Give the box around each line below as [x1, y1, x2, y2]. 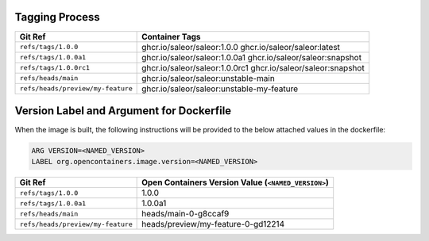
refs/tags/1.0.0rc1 [19, 63, 91, 72]
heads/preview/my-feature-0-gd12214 [141, 219, 285, 230]
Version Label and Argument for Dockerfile [14, 104, 232, 117]
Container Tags [141, 31, 202, 42]
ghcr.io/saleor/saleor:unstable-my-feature [141, 83, 299, 94]
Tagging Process [14, 10, 101, 24]
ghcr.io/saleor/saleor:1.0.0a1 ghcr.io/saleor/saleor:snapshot [141, 52, 361, 63]
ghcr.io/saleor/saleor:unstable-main [141, 72, 276, 83]
